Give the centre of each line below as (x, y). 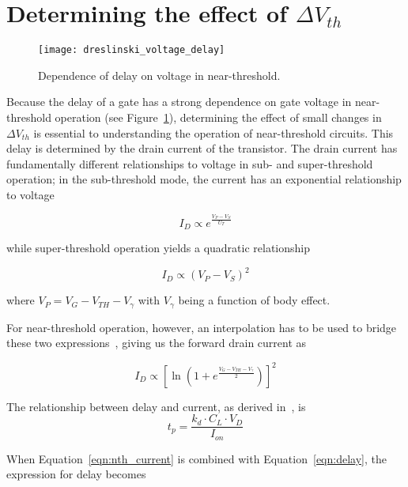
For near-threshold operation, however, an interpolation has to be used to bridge (202, 327)
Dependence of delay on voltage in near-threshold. (159, 75)
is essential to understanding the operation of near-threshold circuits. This (213, 132)
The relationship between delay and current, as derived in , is (156, 406)
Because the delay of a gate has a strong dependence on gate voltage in (179, 102)
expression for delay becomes (76, 474)
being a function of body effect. (254, 300)
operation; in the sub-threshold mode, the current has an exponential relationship (204, 179)
